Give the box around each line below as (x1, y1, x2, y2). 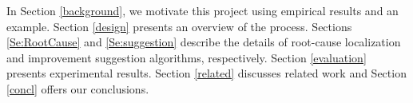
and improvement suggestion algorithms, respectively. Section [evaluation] (6, 49, 367, 65)
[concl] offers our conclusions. (6, 80, 149, 97)
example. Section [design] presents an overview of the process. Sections (6, 18, 352, 34)
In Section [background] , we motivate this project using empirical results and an (6, 2, 399, 18)
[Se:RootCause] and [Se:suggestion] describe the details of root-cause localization (6, 34, 401, 50)
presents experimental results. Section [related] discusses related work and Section (6, 65, 407, 81)
